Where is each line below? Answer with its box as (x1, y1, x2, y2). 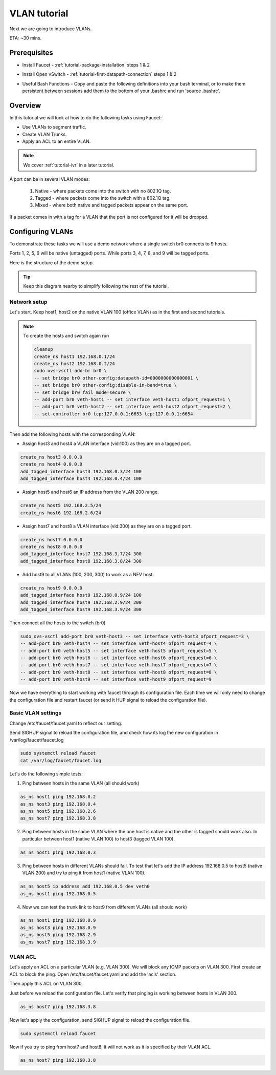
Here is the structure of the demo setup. (9, 259, 94, 266)
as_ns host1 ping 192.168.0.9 (20, 917, 96, 923)
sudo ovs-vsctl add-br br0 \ (34, 368, 107, 374)
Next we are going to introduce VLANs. (9, 26, 92, 32)
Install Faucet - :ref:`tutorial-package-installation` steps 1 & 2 (22, 61, 150, 68)
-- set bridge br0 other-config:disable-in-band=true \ (34, 382, 177, 388)
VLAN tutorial (9, 8, 68, 19)
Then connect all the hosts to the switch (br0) (9, 620, 106, 626)
